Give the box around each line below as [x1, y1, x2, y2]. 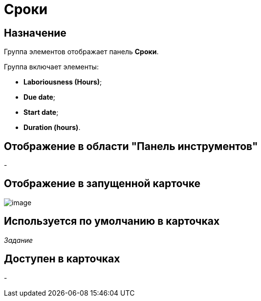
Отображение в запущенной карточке [4, 177, 201, 190]
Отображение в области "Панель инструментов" [4, 140, 258, 152]
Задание [4, 236, 33, 244]
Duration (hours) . [23, 123, 81, 132]
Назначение [4, 26, 66, 39]
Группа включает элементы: [4, 63, 99, 71]
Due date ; [23, 93, 55, 102]
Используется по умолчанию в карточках [4, 215, 220, 228]
